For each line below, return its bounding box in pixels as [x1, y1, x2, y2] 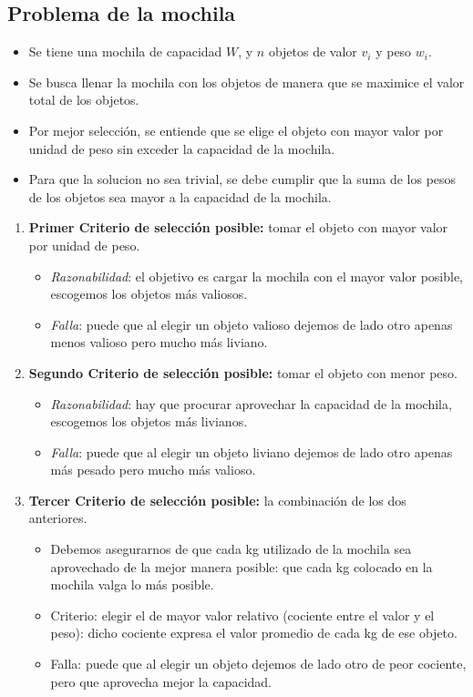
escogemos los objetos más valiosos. [50, 284, 248, 303]
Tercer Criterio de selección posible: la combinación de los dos [28, 490, 406, 509]
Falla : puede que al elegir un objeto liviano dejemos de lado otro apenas [50, 442, 453, 461]
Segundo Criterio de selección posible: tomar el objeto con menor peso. [28, 363, 458, 382]
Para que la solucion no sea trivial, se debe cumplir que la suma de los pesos [28, 169, 457, 189]
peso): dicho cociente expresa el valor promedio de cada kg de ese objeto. [50, 623, 458, 642]
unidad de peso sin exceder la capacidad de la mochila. [28, 138, 335, 158]
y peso [375, 42, 412, 61]
